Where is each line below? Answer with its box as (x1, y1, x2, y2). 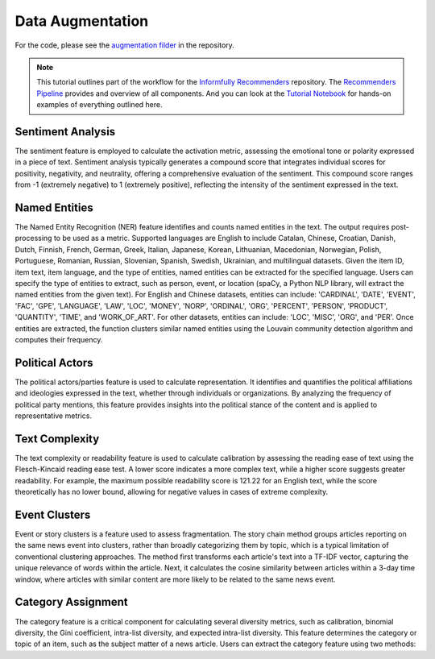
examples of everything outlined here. (36, 100, 163, 110)
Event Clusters (14, 508, 91, 521)
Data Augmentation (14, 12, 149, 30)
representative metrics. (14, 411, 93, 421)
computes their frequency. (14, 335, 103, 344)
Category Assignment (14, 595, 128, 609)
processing (14, 234, 52, 243)
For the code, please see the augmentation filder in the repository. (14, 40, 235, 50)
